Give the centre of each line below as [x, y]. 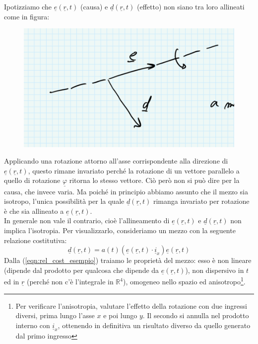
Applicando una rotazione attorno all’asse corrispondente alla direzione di [116, 161]
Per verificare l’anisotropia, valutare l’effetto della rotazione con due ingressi [131, 305]
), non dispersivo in [215, 270]
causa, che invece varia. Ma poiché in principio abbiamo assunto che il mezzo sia [126, 191]
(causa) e [94, 6]
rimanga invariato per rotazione [201, 201]
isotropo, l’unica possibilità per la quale [64, 201]
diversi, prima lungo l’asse [55, 315]
